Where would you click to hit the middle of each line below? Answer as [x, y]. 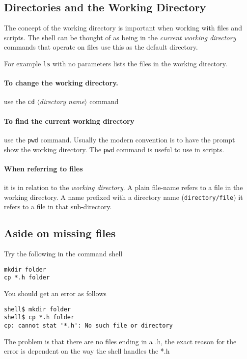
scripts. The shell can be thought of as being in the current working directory [120, 37]
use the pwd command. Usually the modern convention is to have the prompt [120, 139]
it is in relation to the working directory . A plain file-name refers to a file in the [123, 187]
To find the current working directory [69, 121]
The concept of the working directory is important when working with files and [123, 28]
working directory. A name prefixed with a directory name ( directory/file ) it [123, 197]
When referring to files [43, 168]
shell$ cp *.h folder [39, 318]
